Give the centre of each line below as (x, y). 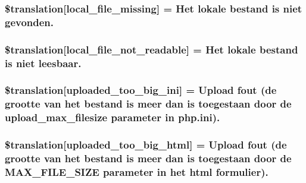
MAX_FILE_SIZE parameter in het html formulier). (137, 171)
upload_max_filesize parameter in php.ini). (113, 117)
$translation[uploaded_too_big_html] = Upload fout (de (146, 145)
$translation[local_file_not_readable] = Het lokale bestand (152, 49)
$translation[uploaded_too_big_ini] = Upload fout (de (141, 90)
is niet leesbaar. (43, 63)
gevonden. (29, 22)
